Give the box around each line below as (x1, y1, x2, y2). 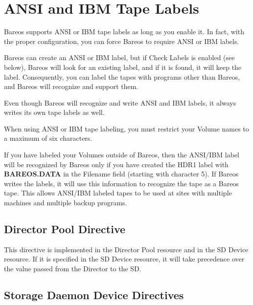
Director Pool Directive (4, 221, 126, 237)
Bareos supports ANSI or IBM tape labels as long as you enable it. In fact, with (4, 26, 244, 37)
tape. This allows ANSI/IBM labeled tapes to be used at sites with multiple (4, 188, 232, 198)
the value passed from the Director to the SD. (4, 263, 141, 274)
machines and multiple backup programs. (4, 197, 127, 208)
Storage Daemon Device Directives (4, 287, 184, 302)
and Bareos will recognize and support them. (4, 81, 138, 91)
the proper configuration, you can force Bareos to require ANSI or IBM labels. (4, 36, 239, 46)
